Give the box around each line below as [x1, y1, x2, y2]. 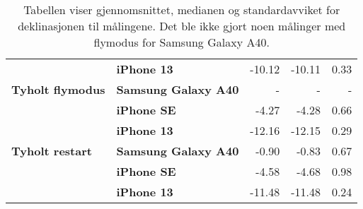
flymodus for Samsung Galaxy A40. [93, 34, 270, 50]
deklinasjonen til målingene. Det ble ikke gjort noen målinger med [18, 18, 346, 34]
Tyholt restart [11, 143, 92, 159]
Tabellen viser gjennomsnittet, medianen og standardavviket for [23, 1, 340, 18]
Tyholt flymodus [11, 81, 105, 97]
